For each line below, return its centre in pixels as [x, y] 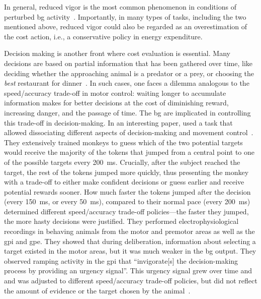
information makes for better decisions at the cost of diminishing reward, [116, 103]
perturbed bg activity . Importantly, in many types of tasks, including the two [125, 16]
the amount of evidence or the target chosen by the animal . [97, 290]
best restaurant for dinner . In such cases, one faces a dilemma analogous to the [127, 83]
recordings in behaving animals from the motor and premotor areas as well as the [129, 231]
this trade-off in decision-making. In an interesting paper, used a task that [118, 122]
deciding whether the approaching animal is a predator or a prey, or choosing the [129, 73]
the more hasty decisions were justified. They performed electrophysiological [121, 221]
